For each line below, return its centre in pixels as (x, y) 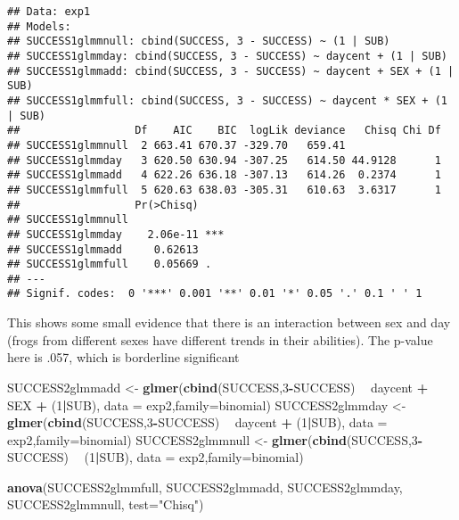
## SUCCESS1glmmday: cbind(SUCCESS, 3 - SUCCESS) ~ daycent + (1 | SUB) (227, 56)
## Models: (39, 26)
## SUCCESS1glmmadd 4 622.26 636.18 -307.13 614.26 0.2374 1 (224, 175)
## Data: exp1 (49, 12)
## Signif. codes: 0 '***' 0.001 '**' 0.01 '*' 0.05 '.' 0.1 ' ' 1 (215, 294)
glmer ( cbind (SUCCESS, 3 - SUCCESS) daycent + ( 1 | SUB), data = (197, 422)
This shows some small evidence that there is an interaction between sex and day (229, 322)
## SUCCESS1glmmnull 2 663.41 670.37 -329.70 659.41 (176, 145)
